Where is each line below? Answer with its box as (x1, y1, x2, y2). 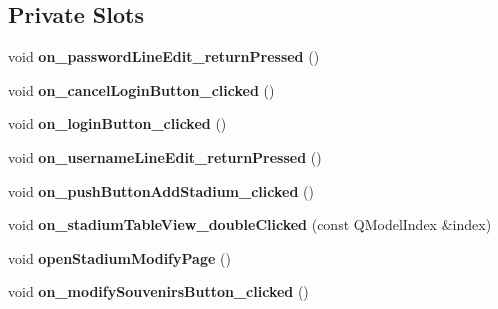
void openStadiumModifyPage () (8, 247, 231, 268)
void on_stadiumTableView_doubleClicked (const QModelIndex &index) (8, 214, 492, 235)
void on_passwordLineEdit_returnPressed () (8, 46, 320, 67)
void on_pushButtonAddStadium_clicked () (8, 180, 314, 201)
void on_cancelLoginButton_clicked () (8, 79, 275, 100)
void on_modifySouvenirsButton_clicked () (8, 281, 309, 302)
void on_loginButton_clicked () (8, 113, 227, 134)
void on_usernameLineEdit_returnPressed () (8, 146, 322, 167)
